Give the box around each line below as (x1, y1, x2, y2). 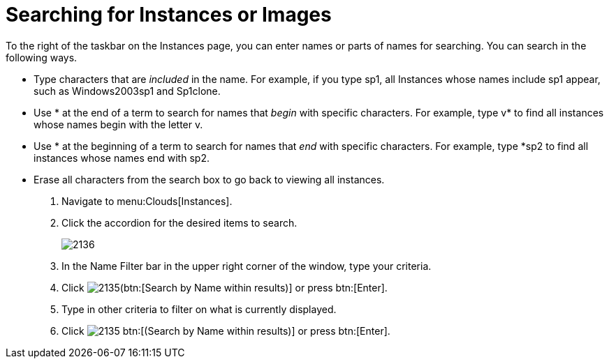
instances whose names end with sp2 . (34, 151, 210, 164)
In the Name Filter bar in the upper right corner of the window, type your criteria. (61, 259, 432, 272)
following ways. (6, 51, 78, 63)
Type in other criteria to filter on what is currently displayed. (61, 303, 337, 315)
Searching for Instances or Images (6, 3, 332, 26)
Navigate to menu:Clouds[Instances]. (61, 195, 233, 207)
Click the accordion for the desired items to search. (61, 216, 298, 229)
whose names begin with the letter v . (34, 118, 203, 130)
